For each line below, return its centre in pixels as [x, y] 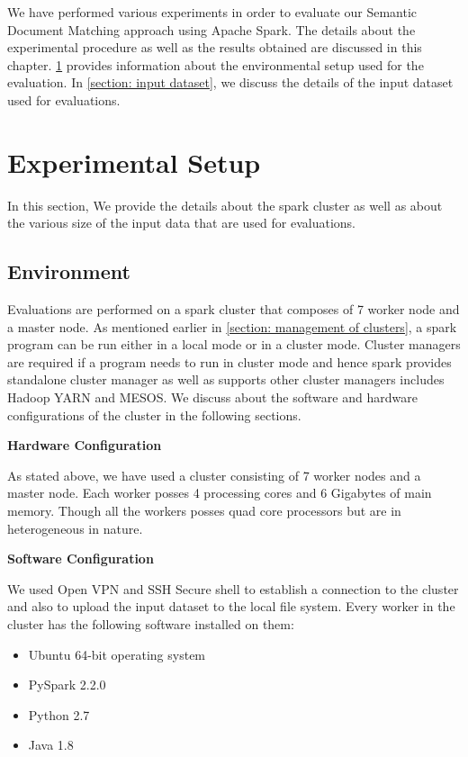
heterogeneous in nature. [75, 528]
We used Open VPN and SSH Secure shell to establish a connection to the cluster [233, 588]
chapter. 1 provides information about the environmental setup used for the [216, 64]
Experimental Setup [134, 162]
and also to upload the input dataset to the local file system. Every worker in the [231, 606]
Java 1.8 [51, 745]
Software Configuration [81, 559]
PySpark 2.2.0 [67, 685]
